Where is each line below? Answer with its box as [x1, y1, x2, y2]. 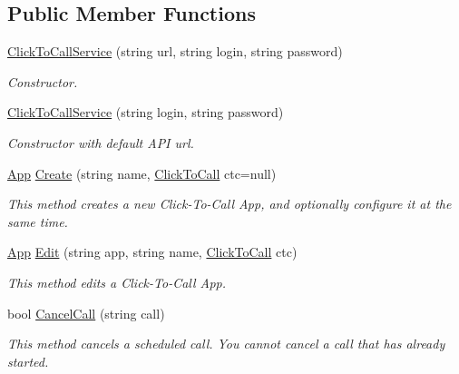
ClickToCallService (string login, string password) [7, 103, 284, 122]
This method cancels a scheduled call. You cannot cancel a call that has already [7, 334, 445, 353]
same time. [7, 212, 68, 231]
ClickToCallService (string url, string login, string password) [7, 42, 343, 61]
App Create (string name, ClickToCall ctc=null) [7, 163, 277, 182]
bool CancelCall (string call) [7, 303, 165, 322]
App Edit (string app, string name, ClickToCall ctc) [7, 242, 298, 261]
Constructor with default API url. [7, 133, 194, 152]
